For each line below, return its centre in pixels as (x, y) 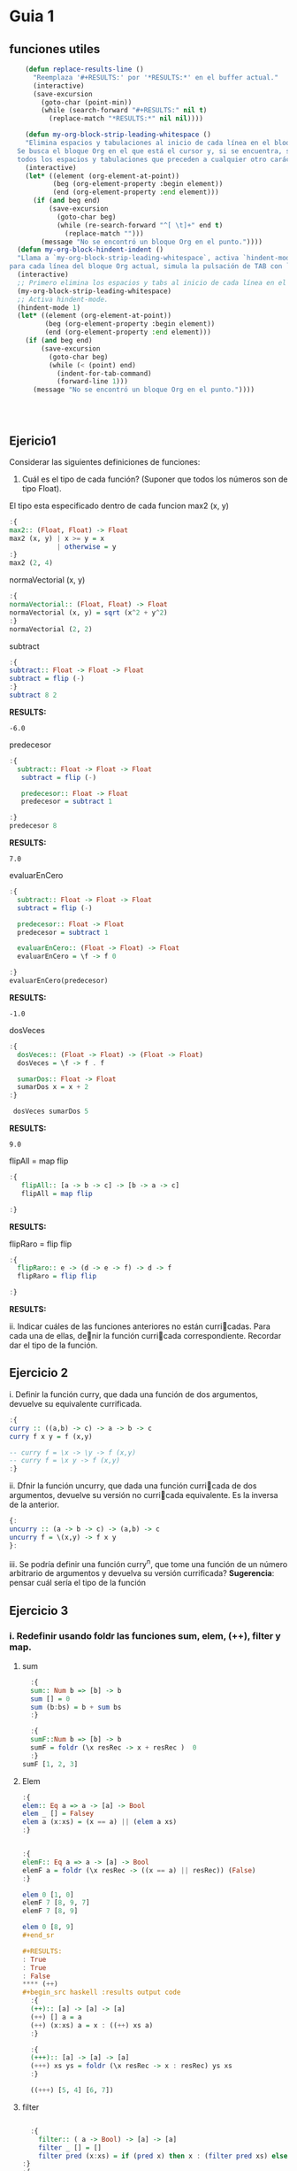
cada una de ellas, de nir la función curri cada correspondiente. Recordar (145, 1336)
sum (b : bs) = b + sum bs (76, 1707)
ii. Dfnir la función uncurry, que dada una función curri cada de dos (133, 1486)
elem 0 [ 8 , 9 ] (48, 1928)
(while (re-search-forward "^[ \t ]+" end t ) (140, 225)
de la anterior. (34, 1505)
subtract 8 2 (33, 695)
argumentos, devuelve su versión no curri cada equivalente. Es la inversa (144, 1495)
